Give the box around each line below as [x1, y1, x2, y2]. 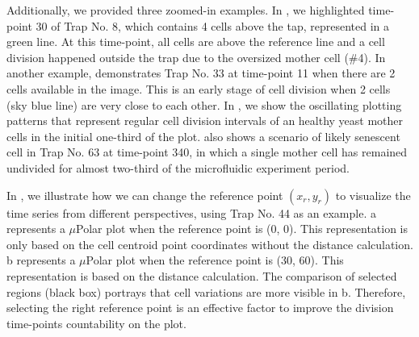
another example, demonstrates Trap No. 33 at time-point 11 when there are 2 [6, 64, 396, 81]
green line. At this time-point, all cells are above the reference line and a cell [6, 33, 385, 50]
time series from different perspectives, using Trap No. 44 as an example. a [6, 204, 376, 221]
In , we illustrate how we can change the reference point [6, 186, 283, 203]
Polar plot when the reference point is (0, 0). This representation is [76, 220, 409, 237]
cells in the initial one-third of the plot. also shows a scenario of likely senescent [6, 127, 400, 144]
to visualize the [335, 186, 411, 203]
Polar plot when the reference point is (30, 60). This [86, 252, 344, 268]
